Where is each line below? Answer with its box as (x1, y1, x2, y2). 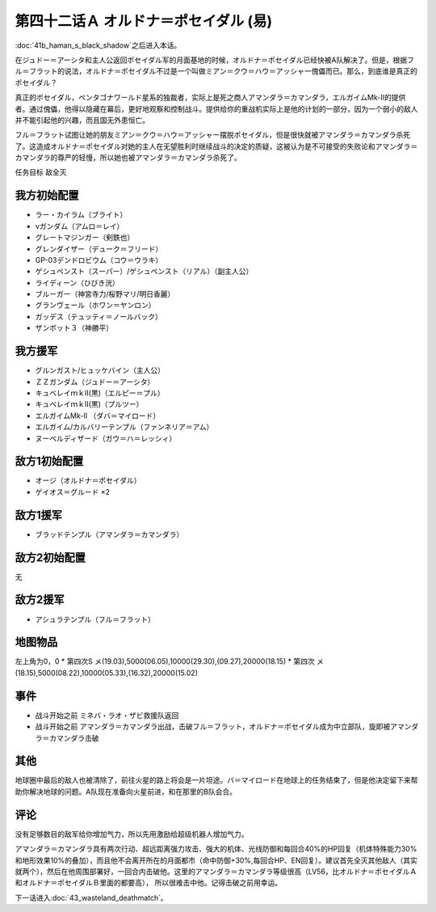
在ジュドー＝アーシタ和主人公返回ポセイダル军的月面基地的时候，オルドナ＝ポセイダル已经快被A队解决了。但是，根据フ (15, 55, 415, 65)
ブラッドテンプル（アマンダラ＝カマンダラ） (35, 530, 184, 539)
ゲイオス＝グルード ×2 (35, 487, 111, 496)
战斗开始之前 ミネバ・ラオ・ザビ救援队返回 (35, 710, 179, 720)
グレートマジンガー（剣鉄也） (35, 233, 135, 243)
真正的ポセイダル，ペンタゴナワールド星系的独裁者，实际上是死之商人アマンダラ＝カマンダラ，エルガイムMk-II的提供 (15, 93, 406, 103)
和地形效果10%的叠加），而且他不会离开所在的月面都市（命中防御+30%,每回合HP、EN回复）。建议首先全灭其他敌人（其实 (15, 855, 417, 865)
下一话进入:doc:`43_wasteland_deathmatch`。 (15, 893, 169, 902)
